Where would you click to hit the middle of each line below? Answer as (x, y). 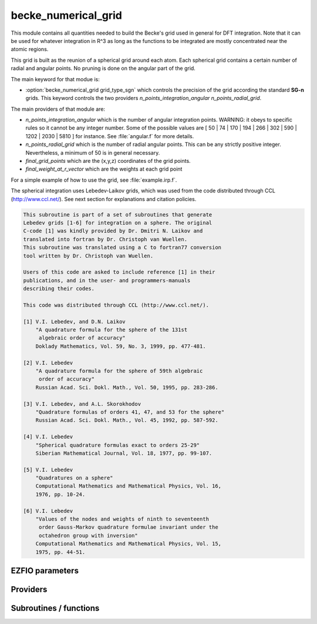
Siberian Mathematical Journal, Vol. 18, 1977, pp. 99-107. (124, 453)
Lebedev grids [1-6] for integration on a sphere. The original (118, 223)
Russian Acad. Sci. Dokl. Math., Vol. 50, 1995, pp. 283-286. (127, 387)
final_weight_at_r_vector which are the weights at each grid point (104, 169)
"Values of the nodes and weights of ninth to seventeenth (122, 519)
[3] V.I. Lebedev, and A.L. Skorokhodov (82, 404)
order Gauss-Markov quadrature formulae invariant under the (128, 527)
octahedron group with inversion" (88, 535)
